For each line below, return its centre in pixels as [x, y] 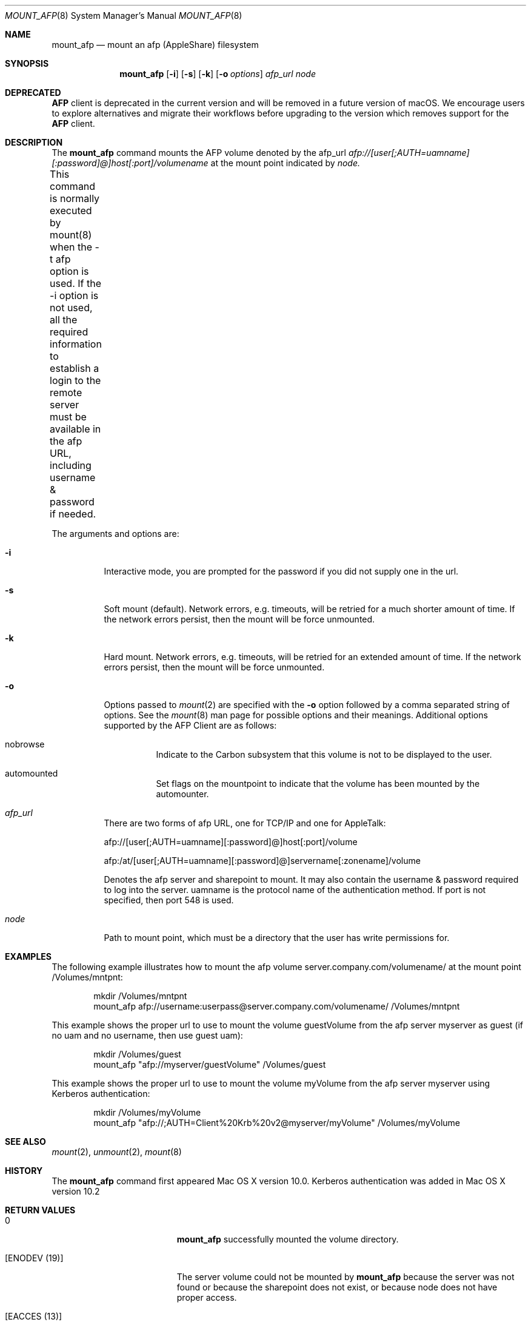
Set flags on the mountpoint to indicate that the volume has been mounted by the [318, 784]
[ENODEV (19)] [34, 1258]
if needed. [73, 514]
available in [75, 429]
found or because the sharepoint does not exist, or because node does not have [337, 1287]
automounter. [182, 794]
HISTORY [24, 1171]
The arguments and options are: [115, 534]
